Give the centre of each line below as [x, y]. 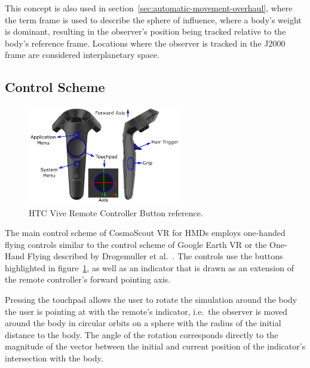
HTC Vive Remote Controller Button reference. [116, 212]
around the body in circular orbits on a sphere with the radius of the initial [143, 323]
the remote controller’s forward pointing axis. [88, 279]
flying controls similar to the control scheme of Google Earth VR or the [136, 244]
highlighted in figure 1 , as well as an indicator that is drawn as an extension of [149, 267]
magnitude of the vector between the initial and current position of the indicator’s [155, 346]
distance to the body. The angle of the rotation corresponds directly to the [142, 334]
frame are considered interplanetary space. [82, 55]
